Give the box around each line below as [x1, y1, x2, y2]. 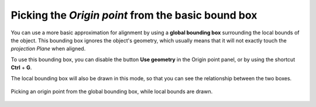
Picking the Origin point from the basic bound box [11, 9, 257, 22]
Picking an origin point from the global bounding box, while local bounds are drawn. [11, 88, 213, 95]
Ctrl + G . [11, 64, 32, 71]
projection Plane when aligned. [11, 45, 86, 52]
